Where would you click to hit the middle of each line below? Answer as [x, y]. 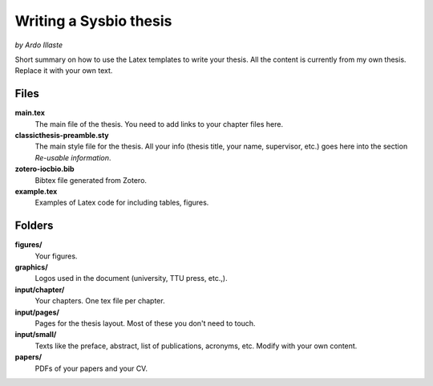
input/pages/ [37, 312]
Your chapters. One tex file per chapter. [100, 301]
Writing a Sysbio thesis [93, 21]
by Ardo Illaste [39, 45]
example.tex [36, 191]
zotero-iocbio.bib [45, 169]
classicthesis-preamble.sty [62, 136]
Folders [34, 226]
